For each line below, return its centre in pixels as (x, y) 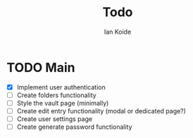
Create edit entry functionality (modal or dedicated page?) (101, 111)
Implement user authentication (61, 87)
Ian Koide (118, 32)
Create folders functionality (56, 95)
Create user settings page (55, 119)
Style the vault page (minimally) (63, 103)
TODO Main (41, 67)
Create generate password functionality (74, 127)
